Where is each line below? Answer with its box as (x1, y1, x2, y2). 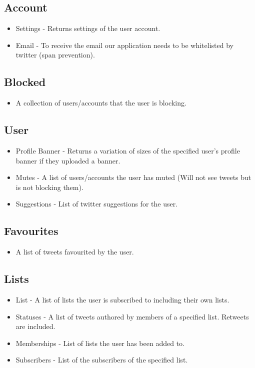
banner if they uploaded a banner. (15, 155, 120, 165)
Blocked (4, 74, 46, 89)
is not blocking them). (15, 181, 83, 192)
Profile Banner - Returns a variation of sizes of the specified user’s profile (15, 145, 240, 155)
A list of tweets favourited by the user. (15, 246, 134, 257)
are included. (15, 321, 55, 331)
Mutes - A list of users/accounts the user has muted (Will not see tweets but (15, 172, 251, 182)
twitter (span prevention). (15, 49, 95, 60)
